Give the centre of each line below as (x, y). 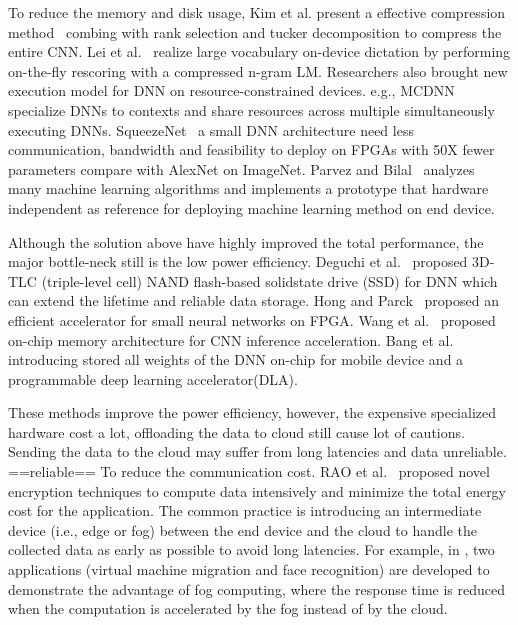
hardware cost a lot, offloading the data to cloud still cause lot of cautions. (236, 431)
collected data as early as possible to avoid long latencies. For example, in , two (251, 549)
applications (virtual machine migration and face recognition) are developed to (249, 569)
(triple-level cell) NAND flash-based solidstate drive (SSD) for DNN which (269, 280)
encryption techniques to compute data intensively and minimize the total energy (257, 490)
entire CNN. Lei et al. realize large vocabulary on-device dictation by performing (259, 51)
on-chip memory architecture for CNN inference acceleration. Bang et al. (231, 339)
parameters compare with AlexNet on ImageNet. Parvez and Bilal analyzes (241, 168)
